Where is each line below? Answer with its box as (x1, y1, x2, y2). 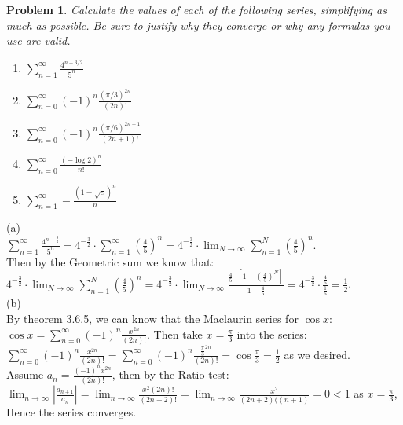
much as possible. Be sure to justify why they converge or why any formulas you (6, 16, 390, 33)
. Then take (147, 325, 203, 342)
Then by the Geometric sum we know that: (6, 253, 214, 269)
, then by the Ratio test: (112, 366, 229, 383)
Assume (6, 366, 44, 383)
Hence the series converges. (6, 404, 137, 420)
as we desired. (284, 346, 350, 362)
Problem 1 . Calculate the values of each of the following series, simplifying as (6, 2, 387, 17)
